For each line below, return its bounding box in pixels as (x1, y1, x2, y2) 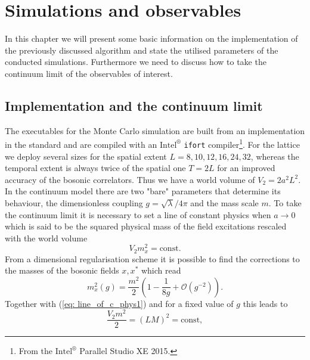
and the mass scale (190, 196, 259, 209)
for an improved (217, 162, 275, 174)
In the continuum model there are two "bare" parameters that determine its (5, 185, 281, 197)
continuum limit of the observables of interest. (5, 67, 173, 79)
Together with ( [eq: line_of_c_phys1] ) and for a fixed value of (5, 297, 234, 309)
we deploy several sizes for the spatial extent (5, 150, 167, 162)
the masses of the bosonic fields (5, 264, 119, 277)
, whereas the (250, 150, 299, 162)
